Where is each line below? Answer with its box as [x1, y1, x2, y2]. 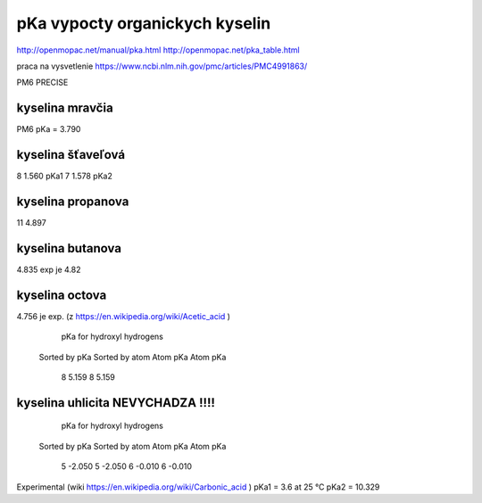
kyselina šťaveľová [16, 147, 125, 162]
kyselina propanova [16, 194, 129, 209]
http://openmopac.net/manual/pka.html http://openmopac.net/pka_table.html [16, 45, 300, 55]
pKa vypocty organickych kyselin [16, 13, 271, 33]
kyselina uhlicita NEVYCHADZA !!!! [16, 395, 216, 410]
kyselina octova [16, 287, 107, 302]
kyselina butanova [16, 241, 122, 256]
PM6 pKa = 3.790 [16, 124, 81, 135]
